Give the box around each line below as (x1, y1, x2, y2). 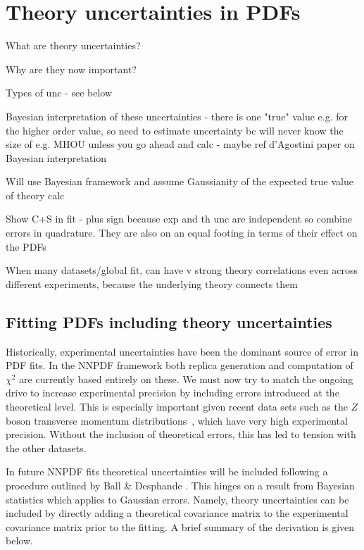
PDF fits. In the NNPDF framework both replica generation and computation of (6, 358, 353, 373)
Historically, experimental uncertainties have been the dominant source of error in (6, 344, 359, 358)
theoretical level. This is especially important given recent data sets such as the (6, 399, 348, 414)
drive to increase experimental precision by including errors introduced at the (6, 385, 339, 400)
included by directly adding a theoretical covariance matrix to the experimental (6, 506, 349, 520)
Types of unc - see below (6, 85, 113, 100)
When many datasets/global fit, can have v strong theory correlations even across (6, 263, 358, 277)
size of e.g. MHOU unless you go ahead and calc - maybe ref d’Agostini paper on (6, 137, 355, 151)
